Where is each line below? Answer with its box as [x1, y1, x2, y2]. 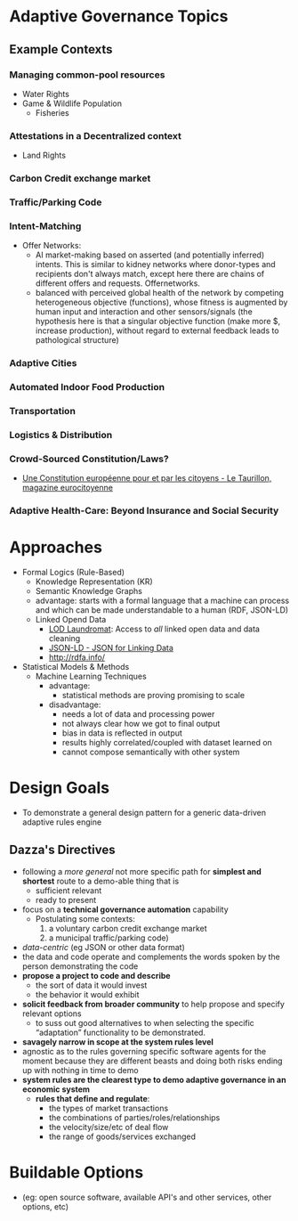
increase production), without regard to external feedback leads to [35, 325, 279, 336]
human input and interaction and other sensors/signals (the [35, 306, 254, 317]
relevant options [21, 1008, 82, 1019]
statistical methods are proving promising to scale [61, 690, 246, 701]
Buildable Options [9, 1162, 144, 1183]
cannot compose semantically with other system [61, 746, 240, 758]
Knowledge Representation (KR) [35, 576, 153, 587]
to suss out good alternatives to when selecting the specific [35, 1017, 255, 1028]
